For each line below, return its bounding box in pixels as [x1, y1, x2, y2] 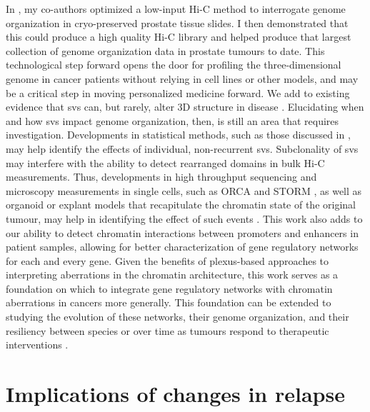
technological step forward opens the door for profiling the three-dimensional [6, 57, 341, 72]
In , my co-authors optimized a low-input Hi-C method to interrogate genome [6, 1, 346, 16]
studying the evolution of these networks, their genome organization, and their [6, 309, 349, 324]
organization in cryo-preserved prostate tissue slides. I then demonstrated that [6, 15, 349, 30]
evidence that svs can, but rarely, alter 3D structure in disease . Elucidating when [6, 99, 364, 114]
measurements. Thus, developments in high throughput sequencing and [6, 169, 317, 184]
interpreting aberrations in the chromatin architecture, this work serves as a [6, 267, 339, 282]
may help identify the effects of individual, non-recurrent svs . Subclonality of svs [6, 141, 359, 156]
